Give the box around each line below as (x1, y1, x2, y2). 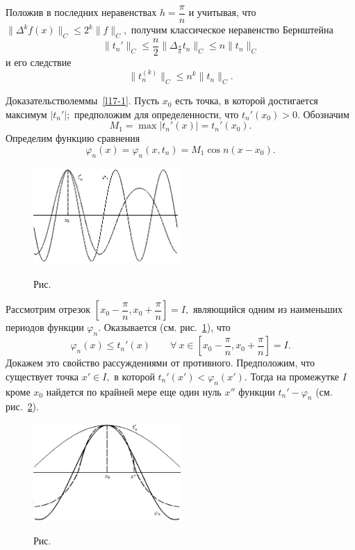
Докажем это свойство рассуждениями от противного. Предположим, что (6, 355, 315, 370)
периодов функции (6, 320, 84, 334)
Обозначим (303, 106, 349, 121)
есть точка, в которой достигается (175, 93, 318, 108)
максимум (6, 106, 47, 121)
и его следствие (6, 54, 72, 69)
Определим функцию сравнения (6, 131, 140, 145)
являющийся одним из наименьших (192, 302, 343, 316)
